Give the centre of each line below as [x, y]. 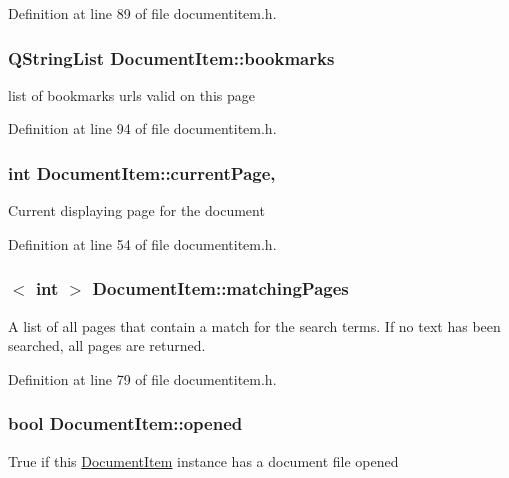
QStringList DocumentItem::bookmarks [171, 57]
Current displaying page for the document [136, 210]
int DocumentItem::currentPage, [142, 172]
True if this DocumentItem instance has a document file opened [203, 460]
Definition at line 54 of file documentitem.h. [142, 243]
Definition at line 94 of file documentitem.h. [142, 128]
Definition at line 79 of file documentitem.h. [142, 378]
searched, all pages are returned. [107, 345]
